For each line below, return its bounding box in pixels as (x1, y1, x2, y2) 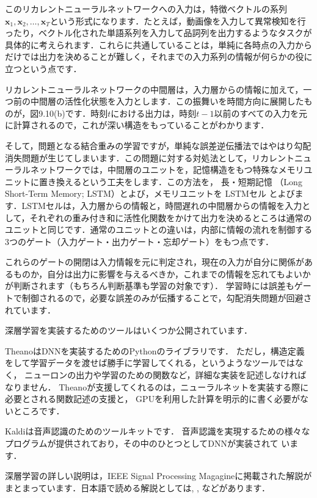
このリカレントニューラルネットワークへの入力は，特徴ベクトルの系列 (5, 2, 287, 15)
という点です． (21, 62, 82, 75)
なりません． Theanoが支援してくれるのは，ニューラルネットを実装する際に (5, 380, 309, 393)
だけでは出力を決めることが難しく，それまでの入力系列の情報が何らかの (5, 50, 296, 63)
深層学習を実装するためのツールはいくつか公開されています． (5, 324, 253, 337)
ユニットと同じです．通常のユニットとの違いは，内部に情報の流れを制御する (5, 223, 313, 236)
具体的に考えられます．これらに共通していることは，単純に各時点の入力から (5, 38, 313, 51)
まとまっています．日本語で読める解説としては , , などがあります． (5, 481, 271, 494)
